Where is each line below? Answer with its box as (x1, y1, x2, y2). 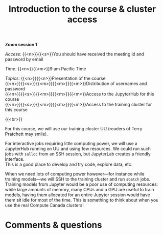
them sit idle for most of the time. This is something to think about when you (5, 197, 159, 203)
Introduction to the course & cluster (8, 3, 156, 15)
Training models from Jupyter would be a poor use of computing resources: (5, 181, 158, 187)
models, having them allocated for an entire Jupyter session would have (5, 192, 150, 198)
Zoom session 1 (5, 42, 38, 48)
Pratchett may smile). (5, 131, 48, 137)
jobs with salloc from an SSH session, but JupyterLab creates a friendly (5, 151, 151, 157)
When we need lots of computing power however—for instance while (5, 171, 145, 177)
